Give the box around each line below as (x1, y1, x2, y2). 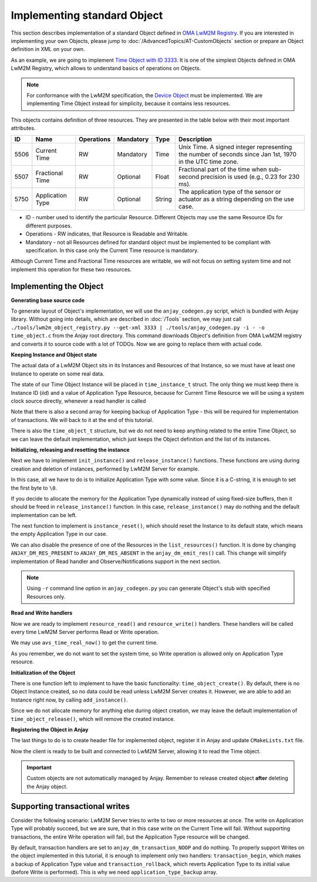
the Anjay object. (26, 783, 68, 790)
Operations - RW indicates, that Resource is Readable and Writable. (25, 230, 189, 237)
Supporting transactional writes (11, 801, 130, 811)
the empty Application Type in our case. (11, 531, 108, 538)
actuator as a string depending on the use (178, 195, 295, 203)
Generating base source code (11, 297, 85, 304)
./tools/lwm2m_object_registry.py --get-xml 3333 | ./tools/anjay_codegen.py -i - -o (11, 324, 265, 331)
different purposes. (25, 222, 72, 229)
